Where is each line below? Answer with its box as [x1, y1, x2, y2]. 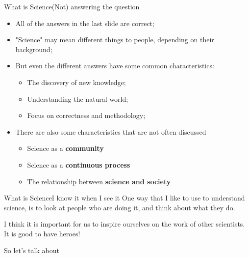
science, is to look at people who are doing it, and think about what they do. [4, 202, 235, 212]
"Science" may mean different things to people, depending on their [15, 34, 214, 45]
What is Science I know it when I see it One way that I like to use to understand [4, 193, 245, 203]
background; [15, 44, 52, 54]
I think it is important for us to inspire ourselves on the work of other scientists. [4, 219, 245, 229]
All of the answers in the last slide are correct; [15, 18, 154, 28]
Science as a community [27, 143, 104, 153]
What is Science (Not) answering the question [4, 1, 140, 11]
